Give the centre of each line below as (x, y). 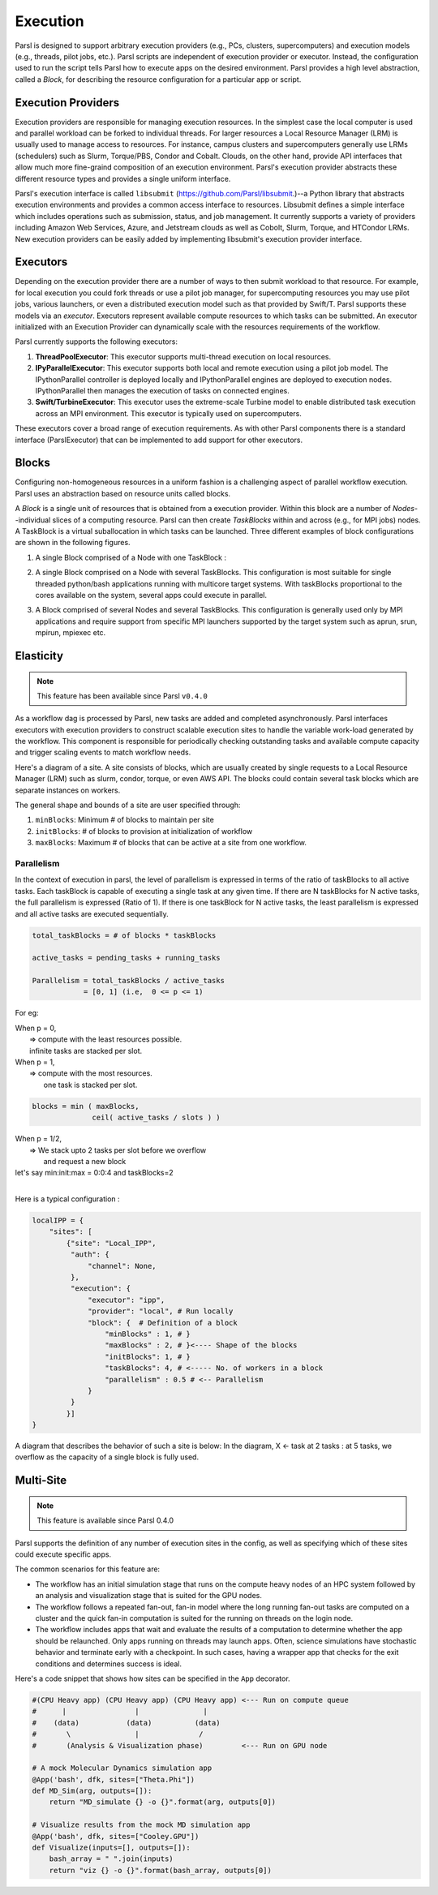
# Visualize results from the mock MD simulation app (141, 1825)
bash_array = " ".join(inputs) (111, 1859)
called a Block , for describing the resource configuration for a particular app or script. (158, 79)
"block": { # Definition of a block (163, 1323)
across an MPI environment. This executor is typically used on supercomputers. (168, 413)
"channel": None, (122, 1266)
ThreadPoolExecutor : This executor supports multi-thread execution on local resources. (183, 356)
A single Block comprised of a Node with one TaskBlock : (131, 557)
